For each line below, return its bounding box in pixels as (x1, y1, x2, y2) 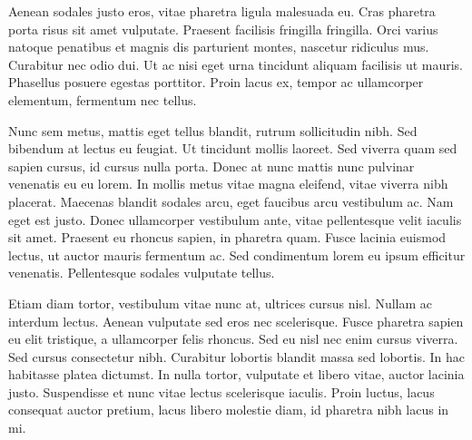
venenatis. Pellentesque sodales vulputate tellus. (8, 263, 275, 282)
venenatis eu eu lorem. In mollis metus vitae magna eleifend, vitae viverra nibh (8, 174, 448, 193)
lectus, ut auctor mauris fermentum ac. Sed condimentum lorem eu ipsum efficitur (8, 245, 466, 264)
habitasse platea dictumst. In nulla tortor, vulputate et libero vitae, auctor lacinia (8, 365, 465, 384)
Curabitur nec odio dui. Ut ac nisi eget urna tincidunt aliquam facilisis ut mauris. (8, 54, 464, 73)
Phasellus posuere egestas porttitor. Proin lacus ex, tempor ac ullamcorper (8, 73, 424, 92)
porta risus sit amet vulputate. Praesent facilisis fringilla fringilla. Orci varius (8, 19, 438, 38)
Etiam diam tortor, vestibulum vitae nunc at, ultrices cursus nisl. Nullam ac (8, 293, 433, 312)
